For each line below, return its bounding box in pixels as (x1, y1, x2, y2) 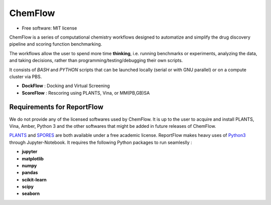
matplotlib (22, 155, 44, 161)
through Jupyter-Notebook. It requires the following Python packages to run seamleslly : (9, 139, 193, 145)
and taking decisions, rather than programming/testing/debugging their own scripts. (9, 58, 183, 64)
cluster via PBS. (9, 73, 42, 80)
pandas (22, 169, 38, 175)
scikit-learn (22, 176, 47, 182)
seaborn (22, 190, 40, 196)
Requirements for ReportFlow (9, 103, 104, 111)
